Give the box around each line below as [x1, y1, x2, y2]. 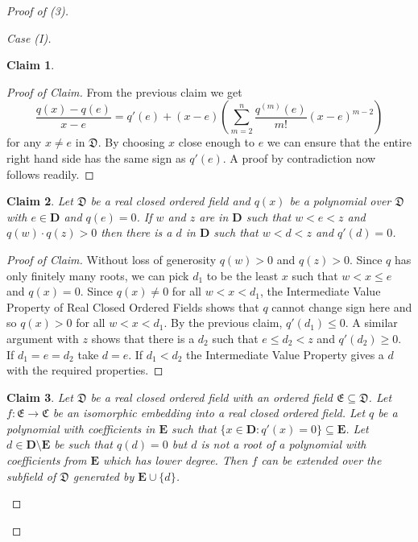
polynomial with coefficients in [6, 420, 155, 436]
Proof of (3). [6, 2, 68, 19]
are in [199, 208, 229, 225]
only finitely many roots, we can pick [6, 267, 189, 283]
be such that [54, 436, 113, 453]
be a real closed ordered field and [90, 192, 250, 209]
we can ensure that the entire [267, 134, 412, 151]
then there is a [101, 224, 172, 241]
